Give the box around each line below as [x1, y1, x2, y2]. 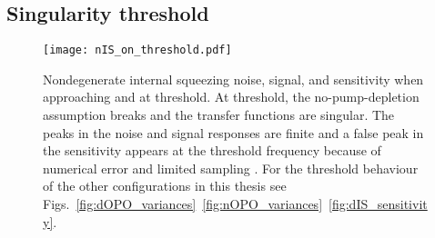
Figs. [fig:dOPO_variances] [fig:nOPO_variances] [43, 194, 323, 213]
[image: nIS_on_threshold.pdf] [43, 44, 232, 57]
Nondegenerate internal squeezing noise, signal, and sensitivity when [43, 69, 424, 88]
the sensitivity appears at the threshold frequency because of [43, 141, 381, 160]
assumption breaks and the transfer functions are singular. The [43, 105, 395, 124]
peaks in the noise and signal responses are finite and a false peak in [43, 123, 424, 142]
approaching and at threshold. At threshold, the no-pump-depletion [43, 87, 420, 106]
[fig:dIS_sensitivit [329, 194, 428, 213]
